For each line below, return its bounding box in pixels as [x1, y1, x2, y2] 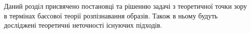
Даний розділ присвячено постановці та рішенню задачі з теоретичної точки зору [4, 1, 247, 11]
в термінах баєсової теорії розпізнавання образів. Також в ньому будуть [4, 10, 218, 20]
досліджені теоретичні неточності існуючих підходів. [4, 20, 162, 30]
